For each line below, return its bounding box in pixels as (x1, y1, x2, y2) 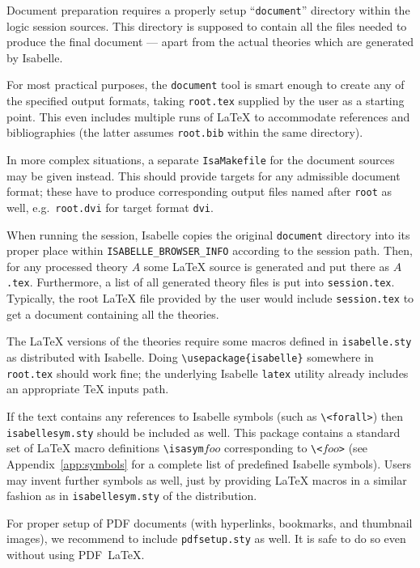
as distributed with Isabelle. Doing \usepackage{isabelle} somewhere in (6, 349, 374, 366)
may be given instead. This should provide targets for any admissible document (6, 167, 401, 184)
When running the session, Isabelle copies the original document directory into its (6, 226, 410, 243)
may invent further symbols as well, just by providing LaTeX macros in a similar (6, 471, 407, 488)
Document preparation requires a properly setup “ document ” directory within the (6, 2, 410, 18)
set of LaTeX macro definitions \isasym (6, 439, 204, 456)
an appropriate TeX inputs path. (6, 380, 169, 397)
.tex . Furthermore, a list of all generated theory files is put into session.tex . (6, 273, 395, 290)
